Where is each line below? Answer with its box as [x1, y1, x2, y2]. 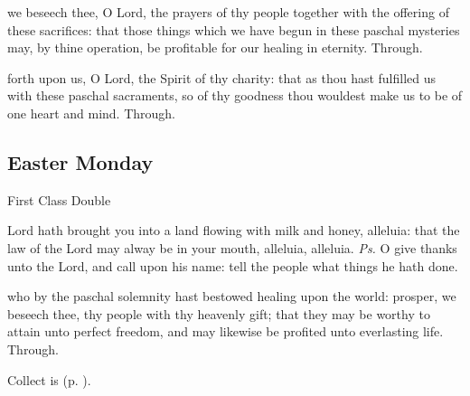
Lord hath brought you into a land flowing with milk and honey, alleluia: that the [7, 221, 460, 240]
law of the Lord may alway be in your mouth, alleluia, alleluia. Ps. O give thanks [7, 238, 457, 257]
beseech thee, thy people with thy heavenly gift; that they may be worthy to [7, 304, 430, 323]
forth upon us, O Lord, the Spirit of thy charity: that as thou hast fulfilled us [7, 68, 437, 87]
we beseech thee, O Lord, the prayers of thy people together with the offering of [7, 3, 449, 21]
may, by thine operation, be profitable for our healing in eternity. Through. [7, 38, 423, 57]
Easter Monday [7, 147, 154, 175]
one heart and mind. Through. [7, 103, 176, 122]
